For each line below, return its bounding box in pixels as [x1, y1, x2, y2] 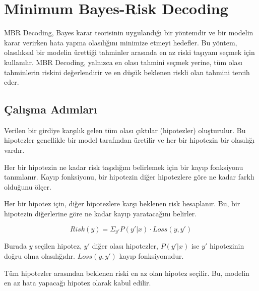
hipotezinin [210, 241, 244, 251]
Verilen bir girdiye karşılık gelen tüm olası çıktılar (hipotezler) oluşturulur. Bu [4, 125, 246, 135]
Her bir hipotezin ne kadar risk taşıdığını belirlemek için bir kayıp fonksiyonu [4, 161, 243, 172]
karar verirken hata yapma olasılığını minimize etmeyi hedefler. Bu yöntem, [4, 37, 237, 47]
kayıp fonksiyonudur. [119, 250, 184, 261]
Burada [4, 241, 27, 251]
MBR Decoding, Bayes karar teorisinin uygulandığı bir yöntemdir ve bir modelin [4, 27, 253, 38]
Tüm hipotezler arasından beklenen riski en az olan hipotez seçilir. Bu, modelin [4, 267, 249, 278]
